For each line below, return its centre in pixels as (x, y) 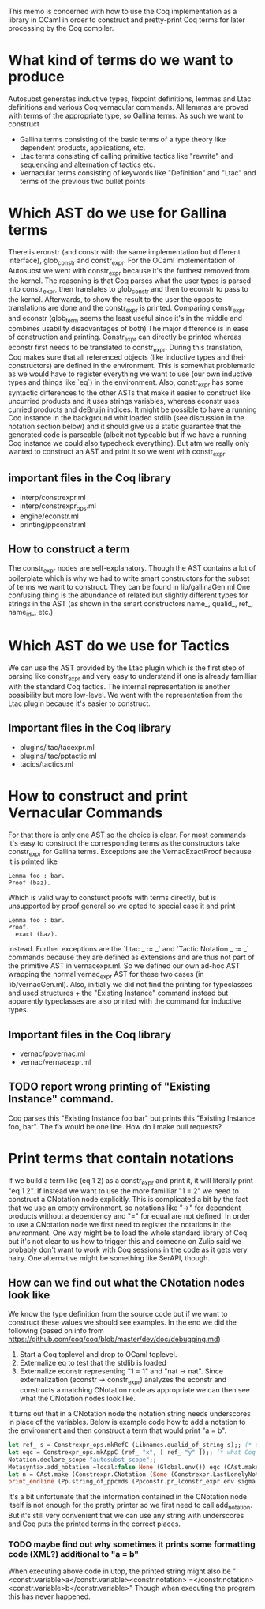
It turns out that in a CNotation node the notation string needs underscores (129, 1414)
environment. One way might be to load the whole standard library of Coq (128, 1233)
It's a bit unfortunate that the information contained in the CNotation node (128, 1497)
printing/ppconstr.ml (53, 524)
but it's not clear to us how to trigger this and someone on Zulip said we (125, 1241)
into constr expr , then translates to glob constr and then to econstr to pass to (128, 290)
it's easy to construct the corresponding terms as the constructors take (124, 843)
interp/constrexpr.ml (52, 497)
